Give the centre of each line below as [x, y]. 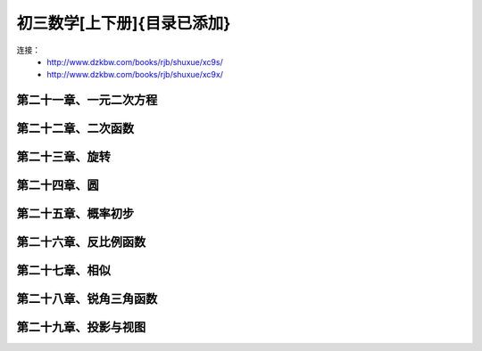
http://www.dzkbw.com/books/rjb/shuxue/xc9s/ [135, 61]
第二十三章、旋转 [63, 157]
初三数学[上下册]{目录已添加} [124, 23]
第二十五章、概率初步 [75, 214]
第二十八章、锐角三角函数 [87, 299]
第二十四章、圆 [58, 186]
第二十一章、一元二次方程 [87, 100]
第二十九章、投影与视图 [81, 327]
